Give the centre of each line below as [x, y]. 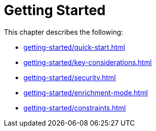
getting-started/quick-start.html [74, 47]
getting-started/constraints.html [75, 108]
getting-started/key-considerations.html [88, 62]
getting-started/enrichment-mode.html [86, 92]
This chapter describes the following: [64, 32]
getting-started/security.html [70, 77]
